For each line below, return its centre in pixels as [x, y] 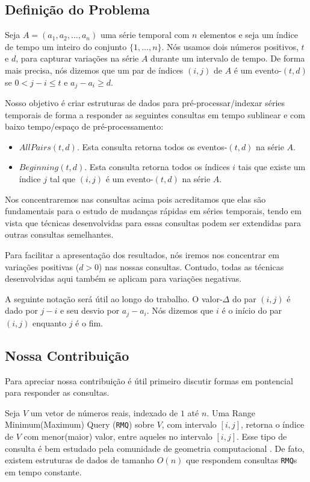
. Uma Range [231, 412]
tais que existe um [272, 167]
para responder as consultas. [57, 392]
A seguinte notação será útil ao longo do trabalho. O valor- [114, 298]
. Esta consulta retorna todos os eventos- [152, 146]
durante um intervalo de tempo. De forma [228, 58]
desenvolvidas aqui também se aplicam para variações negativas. [123, 278]
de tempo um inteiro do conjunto [66, 46]
